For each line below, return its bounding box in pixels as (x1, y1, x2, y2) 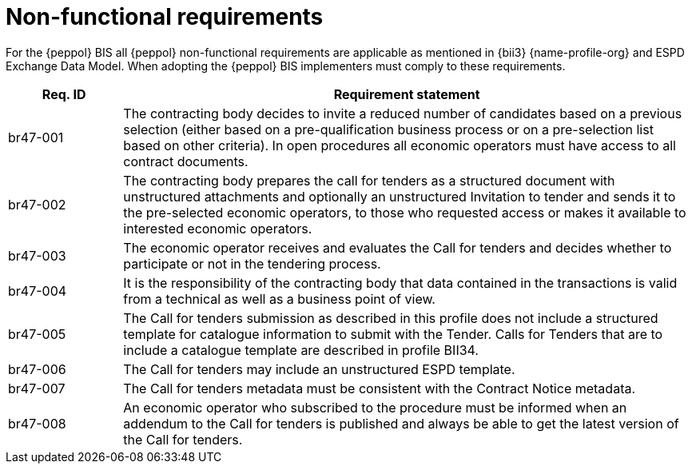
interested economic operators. (123, 220, 312, 237)
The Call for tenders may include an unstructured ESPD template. (123, 360, 515, 377)
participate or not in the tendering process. (123, 255, 381, 272)
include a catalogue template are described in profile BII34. (123, 341, 479, 358)
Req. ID (42, 86, 86, 102)
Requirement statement (333, 86, 480, 102)
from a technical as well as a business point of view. (123, 290, 435, 307)
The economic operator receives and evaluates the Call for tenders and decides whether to (123, 239, 672, 256)
